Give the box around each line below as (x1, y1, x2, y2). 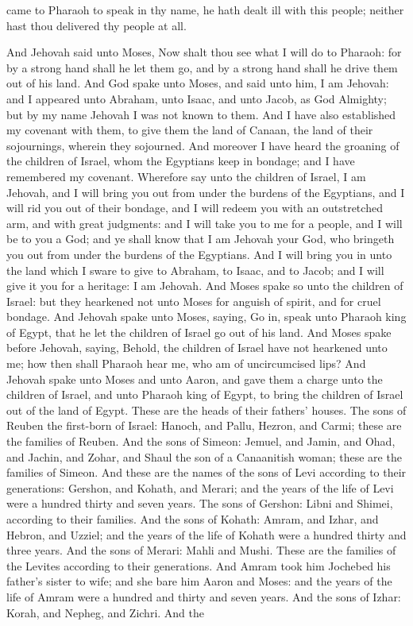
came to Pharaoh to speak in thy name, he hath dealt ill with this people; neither (6, 2, 404, 17)
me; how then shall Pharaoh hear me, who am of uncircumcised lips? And (6, 355, 366, 372)
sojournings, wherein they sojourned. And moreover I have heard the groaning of (6, 137, 399, 153)
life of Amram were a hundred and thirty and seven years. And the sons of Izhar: (6, 588, 401, 605)
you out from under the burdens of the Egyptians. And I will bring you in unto (6, 245, 392, 262)
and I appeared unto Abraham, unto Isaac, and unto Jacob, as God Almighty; (6, 90, 387, 106)
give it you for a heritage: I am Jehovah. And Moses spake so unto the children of (6, 277, 403, 294)
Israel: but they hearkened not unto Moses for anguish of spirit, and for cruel (6, 292, 381, 309)
